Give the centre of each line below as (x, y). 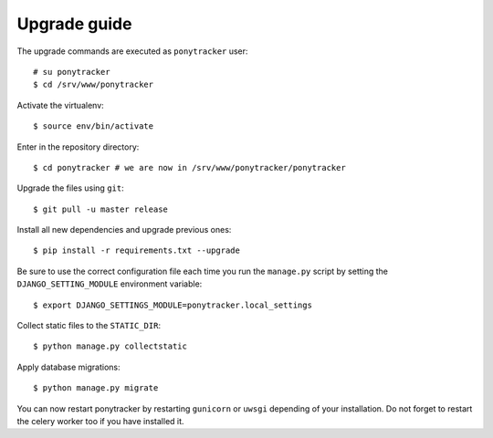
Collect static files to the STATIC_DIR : (89, 326)
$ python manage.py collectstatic (110, 346)
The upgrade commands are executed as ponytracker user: (132, 51)
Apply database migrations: (68, 367)
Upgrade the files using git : (70, 188)
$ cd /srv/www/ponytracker (94, 85)
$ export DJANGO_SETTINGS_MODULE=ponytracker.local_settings (173, 305)
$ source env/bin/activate (94, 126)
